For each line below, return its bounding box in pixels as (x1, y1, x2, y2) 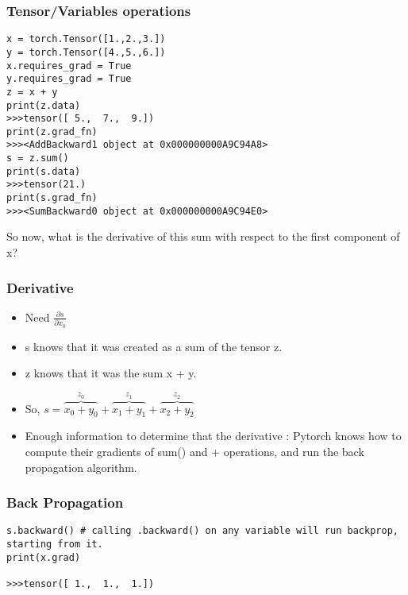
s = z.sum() (6, 153, 69, 164)
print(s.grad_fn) (6, 192, 98, 204)
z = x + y (6, 86, 58, 98)
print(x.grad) (6, 551, 81, 563)
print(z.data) (6, 99, 81, 111)
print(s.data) (6, 165, 81, 177)
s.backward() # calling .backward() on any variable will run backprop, (6, 525, 398, 537)
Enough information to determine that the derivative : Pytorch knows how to (25, 427, 402, 444)
